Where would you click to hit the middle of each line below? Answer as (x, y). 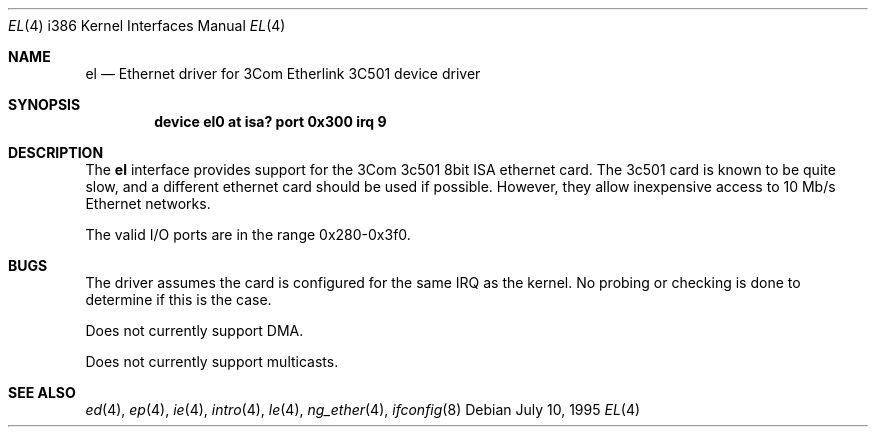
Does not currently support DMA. (194, 330)
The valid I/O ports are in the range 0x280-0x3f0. (248, 234)
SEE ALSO (42, 392)
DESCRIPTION (56, 152)
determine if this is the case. (178, 299)
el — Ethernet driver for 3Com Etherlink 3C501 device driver (283, 73)
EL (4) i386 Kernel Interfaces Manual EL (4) (147, 25)
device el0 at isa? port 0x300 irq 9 (270, 121)
